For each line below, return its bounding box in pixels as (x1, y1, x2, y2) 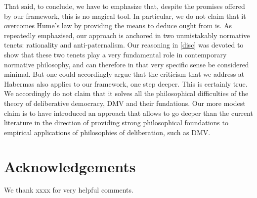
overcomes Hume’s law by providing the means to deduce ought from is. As (4, 20, 232, 31)
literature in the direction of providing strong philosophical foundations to (4, 117, 228, 128)
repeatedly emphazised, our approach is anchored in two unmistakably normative (4, 30, 250, 40)
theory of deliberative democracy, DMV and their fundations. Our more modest (4, 98, 246, 108)
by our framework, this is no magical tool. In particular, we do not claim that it (4, 10, 246, 21)
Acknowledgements (4, 156, 136, 176)
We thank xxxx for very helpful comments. (4, 185, 133, 195)
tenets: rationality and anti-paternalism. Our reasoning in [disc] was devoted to (4, 40, 244, 50)
